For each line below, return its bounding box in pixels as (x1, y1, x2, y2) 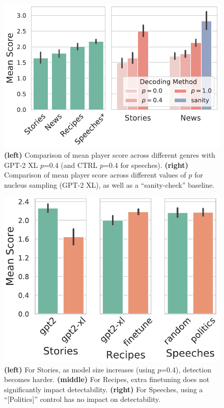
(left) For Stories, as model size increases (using (4, 364, 155, 374)
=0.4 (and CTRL (43, 159, 98, 170)
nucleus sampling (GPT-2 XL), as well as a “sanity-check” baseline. (4, 179, 215, 190)
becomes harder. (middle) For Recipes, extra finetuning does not (4, 374, 210, 385)
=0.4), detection (161, 364, 211, 374)
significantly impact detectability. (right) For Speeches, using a (4, 384, 203, 394)
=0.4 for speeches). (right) (103, 159, 188, 170)
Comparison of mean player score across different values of (4, 169, 186, 180)
